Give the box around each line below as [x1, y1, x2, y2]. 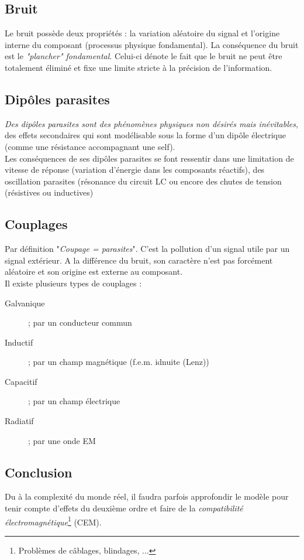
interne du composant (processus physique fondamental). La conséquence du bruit [5, 38, 299, 50]
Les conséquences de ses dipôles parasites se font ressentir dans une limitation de [5, 152, 294, 164]
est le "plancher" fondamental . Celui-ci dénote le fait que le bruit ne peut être [5, 50, 282, 62]
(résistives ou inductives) [5, 186, 94, 199]
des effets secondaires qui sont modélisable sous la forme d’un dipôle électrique [5, 129, 286, 141]
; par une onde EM [28, 434, 96, 446]
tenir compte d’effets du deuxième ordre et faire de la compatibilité [5, 502, 243, 514]
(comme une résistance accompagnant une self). [5, 140, 175, 152]
